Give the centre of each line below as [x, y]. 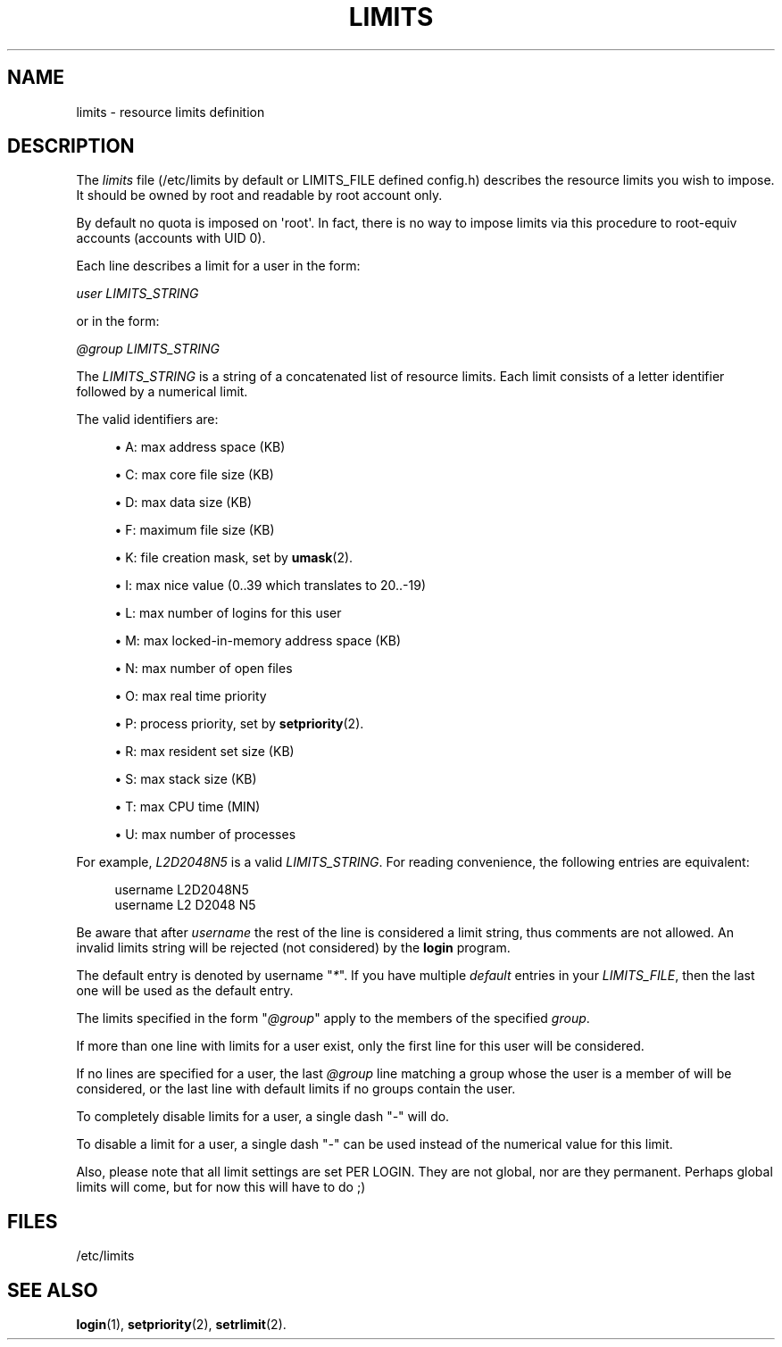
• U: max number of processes [205, 835]
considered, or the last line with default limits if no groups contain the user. [296, 1089]
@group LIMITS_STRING [148, 349]
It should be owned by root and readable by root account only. [259, 195]
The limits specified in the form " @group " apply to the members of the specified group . [333, 1019]
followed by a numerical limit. [162, 392]
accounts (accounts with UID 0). [171, 238]
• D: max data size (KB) [183, 503]
